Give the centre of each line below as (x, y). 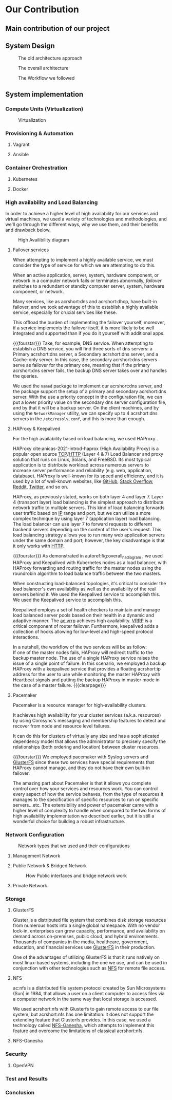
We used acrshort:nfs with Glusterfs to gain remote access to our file (86, 1009)
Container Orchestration (36, 168)
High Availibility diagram (44, 239)
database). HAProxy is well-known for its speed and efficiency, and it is (88, 476)
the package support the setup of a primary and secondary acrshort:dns (89, 391)
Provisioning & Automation (39, 133)
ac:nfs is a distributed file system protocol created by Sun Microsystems (89, 988)
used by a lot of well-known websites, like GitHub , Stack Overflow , (83, 481)
